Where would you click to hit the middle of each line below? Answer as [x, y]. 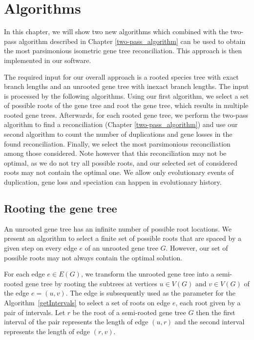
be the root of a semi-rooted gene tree [129, 312]
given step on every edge [41, 248]
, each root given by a [208, 302]
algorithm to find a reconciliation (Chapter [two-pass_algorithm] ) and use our [121, 124]
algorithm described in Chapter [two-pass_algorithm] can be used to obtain [132, 41]
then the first [216, 312]
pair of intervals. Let [35, 312]
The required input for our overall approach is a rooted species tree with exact [121, 76]
